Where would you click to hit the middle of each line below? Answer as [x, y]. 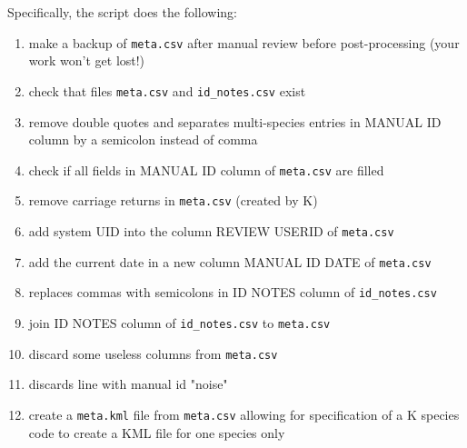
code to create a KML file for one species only [157, 432]
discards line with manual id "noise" [128, 384]
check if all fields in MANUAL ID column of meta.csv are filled [206, 169]
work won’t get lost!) [87, 60]
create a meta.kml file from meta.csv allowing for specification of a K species [244, 414]
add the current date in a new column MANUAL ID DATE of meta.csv [230, 261]
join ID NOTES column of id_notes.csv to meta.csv [179, 322]
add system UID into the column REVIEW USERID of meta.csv [211, 231]
